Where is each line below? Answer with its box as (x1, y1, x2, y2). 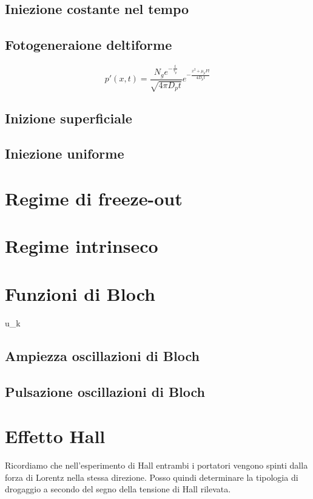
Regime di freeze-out (5, 186, 183, 211)
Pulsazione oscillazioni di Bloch (5, 382, 206, 401)
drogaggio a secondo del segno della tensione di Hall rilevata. (5, 483, 231, 495)
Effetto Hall (5, 424, 106, 449)
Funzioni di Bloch (5, 281, 155, 306)
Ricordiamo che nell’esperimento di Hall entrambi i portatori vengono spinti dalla (5, 459, 308, 472)
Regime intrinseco (5, 233, 158, 258)
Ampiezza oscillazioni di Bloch (5, 346, 200, 365)
